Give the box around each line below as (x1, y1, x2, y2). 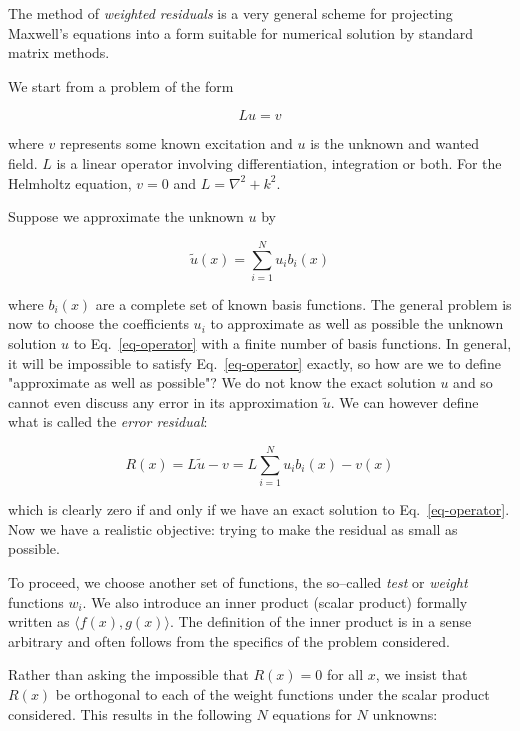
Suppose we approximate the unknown (8, 206, 244, 227)
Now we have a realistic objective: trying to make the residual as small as (8, 518, 458, 539)
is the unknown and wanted (310, 133, 479, 154)
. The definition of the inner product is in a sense (169, 611, 472, 632)
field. (8, 152, 38, 173)
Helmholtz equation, (8, 172, 132, 193)
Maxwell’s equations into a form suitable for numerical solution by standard (8, 22, 473, 43)
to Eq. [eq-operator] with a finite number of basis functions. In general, (73, 333, 512, 354)
